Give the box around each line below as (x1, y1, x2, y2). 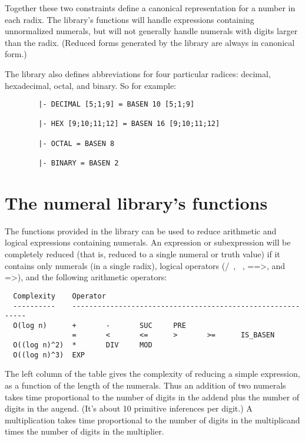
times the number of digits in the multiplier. (5, 425, 164, 437)
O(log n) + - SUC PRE (13, 321, 186, 330)
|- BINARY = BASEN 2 (38, 159, 119, 168)
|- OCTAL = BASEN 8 (38, 139, 115, 148)
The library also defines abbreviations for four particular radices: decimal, (5, 67, 271, 79)
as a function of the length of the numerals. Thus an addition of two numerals (5, 379, 286, 392)
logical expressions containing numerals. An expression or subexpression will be (5, 236, 291, 248)
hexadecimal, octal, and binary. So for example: (5, 79, 177, 91)
